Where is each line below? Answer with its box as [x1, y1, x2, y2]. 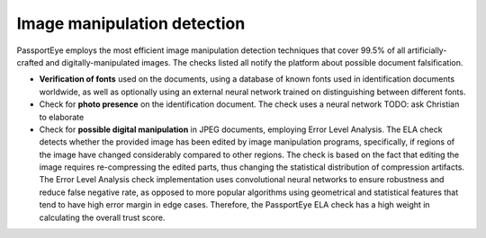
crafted [16, 57, 44, 67]
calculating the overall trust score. [39, 212, 166, 223]
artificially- [407, 45, 447, 56]
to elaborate [39, 111, 85, 122]
